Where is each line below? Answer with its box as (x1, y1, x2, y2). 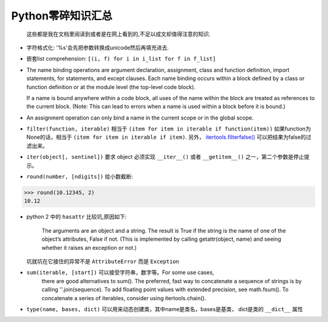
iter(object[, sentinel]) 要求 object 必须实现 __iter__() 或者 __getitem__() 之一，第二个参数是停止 (26, 153, 304, 161)
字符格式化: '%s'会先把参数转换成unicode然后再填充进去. (26, 44, 169, 51)
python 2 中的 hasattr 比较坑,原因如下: (26, 213, 127, 221)
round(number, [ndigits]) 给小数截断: (26, 173, 134, 180)
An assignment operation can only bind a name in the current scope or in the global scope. (26, 114, 254, 121)
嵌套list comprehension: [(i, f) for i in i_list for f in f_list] (26, 55, 216, 62)
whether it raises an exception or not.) (41, 244, 137, 251)
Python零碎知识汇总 (11, 9, 112, 22)
